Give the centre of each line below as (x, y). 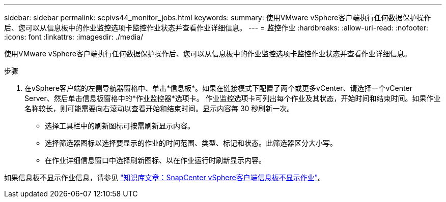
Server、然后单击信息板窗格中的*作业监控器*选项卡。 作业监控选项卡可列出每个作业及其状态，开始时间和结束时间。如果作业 (233, 98)
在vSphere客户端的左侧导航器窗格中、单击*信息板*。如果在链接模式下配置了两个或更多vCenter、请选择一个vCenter (218, 88)
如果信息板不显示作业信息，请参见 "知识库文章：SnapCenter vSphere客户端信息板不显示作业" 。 (165, 177)
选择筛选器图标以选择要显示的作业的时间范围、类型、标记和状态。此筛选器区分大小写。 (191, 143)
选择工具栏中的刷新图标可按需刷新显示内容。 (120, 126)
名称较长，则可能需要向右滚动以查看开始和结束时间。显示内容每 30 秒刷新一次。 (159, 108)
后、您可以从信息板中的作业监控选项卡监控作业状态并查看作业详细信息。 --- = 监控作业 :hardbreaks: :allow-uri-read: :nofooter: (216, 28)
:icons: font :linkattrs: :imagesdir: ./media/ (74, 37)
